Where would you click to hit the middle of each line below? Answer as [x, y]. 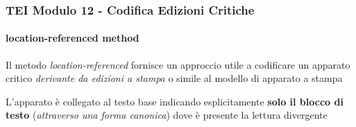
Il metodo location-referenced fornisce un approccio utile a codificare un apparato [178, 64]
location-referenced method [73, 38]
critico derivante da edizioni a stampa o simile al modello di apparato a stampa [174, 78]
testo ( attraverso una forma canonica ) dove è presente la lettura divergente [167, 115]
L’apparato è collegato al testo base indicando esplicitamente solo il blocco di [175, 101]
